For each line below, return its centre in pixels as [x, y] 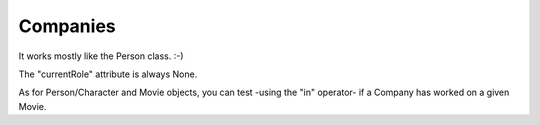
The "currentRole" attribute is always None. [108, 74]
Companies [67, 26]
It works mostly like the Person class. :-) [101, 56]
